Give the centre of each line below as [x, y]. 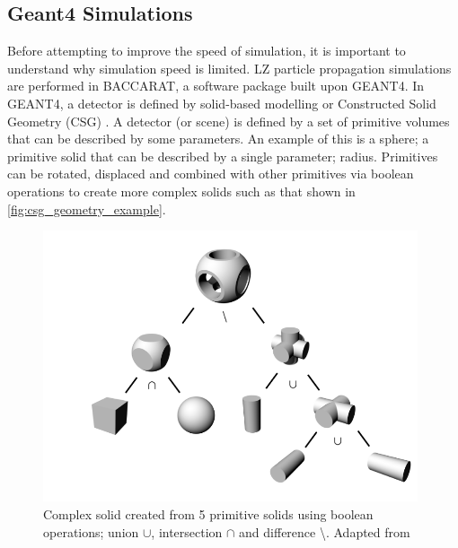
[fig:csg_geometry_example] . [87, 209]
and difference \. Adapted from [325, 531]
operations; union [91, 531]
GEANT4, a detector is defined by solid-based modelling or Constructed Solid [222, 103]
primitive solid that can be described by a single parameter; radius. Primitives [223, 156]
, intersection [187, 531]
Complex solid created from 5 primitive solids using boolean [208, 514]
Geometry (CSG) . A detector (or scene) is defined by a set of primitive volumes [229, 121]
